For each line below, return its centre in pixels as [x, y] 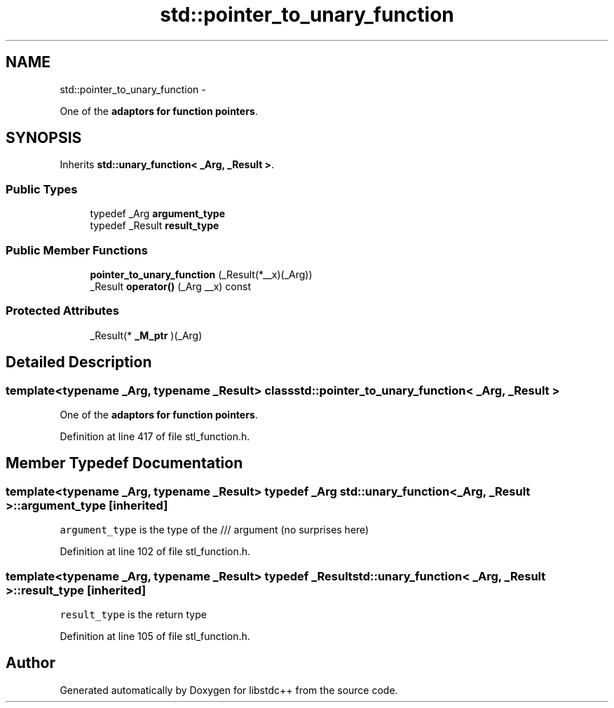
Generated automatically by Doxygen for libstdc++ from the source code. [229, 690]
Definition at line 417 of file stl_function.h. [155, 436]
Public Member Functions [77, 250]
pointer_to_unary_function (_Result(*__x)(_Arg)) [201, 274]
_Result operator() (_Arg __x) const [170, 286]
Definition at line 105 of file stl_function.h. [155, 636]
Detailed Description [79, 362]
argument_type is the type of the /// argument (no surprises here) [214, 530]
